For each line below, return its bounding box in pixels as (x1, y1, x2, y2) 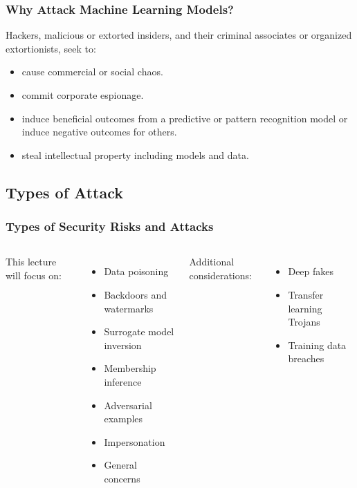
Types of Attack (6, 181, 123, 203)
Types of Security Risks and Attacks (6, 218, 214, 235)
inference (104, 374, 142, 388)
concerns (104, 471, 140, 485)
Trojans (288, 315, 320, 329)
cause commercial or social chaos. (21, 64, 163, 79)
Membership (104, 361, 156, 375)
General (104, 458, 138, 472)
